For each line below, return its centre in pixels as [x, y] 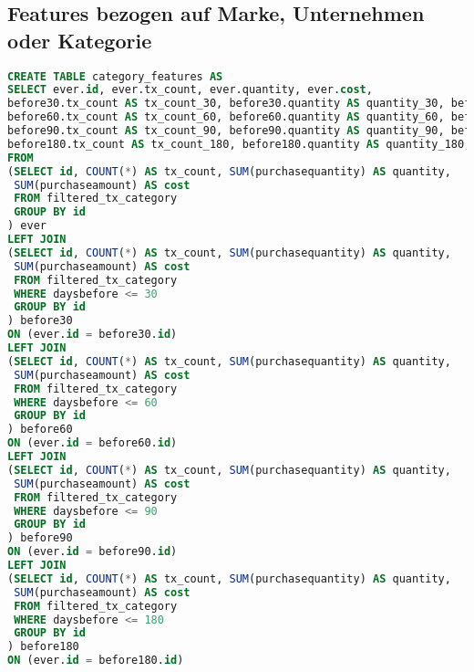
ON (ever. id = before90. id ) [93, 552]
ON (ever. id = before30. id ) [93, 335]
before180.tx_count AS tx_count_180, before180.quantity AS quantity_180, [239, 144]
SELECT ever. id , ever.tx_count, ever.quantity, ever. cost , [190, 90]
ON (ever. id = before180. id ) [96, 661]
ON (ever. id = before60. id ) [93, 443]
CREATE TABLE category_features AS [115, 76]
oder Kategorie [80, 40]
